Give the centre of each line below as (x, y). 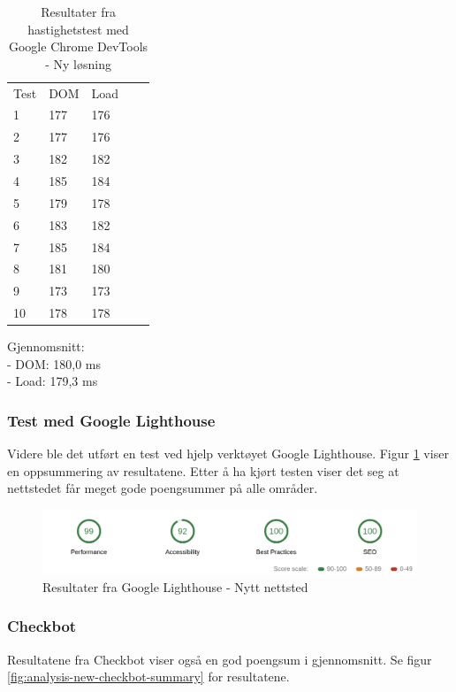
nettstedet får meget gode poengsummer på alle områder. (163, 488)
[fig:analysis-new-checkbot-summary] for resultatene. (148, 677)
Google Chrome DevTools (78, 46)
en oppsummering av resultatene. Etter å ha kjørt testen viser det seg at (203, 470)
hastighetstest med (78, 29)
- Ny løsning (78, 63)
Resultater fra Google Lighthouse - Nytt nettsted (175, 586)
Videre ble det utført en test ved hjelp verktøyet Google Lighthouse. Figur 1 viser (228, 454)
